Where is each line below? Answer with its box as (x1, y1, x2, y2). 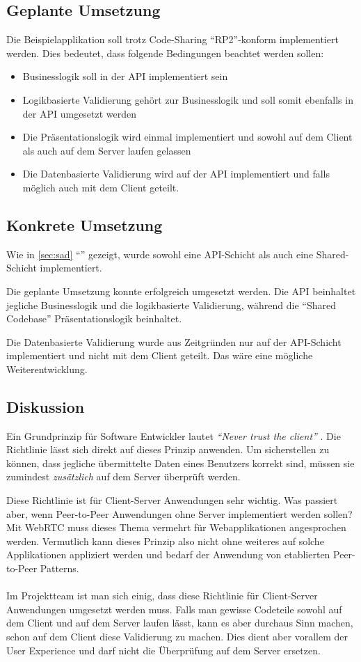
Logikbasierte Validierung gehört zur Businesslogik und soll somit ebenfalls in (22, 92, 353, 107)
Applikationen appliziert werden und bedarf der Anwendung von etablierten (6, 547, 330, 562)
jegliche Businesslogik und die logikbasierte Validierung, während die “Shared (6, 297, 336, 312)
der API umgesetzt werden (22, 106, 137, 120)
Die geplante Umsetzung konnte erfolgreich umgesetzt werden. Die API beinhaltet (6, 283, 356, 298)
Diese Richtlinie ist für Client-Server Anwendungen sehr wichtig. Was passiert (6, 493, 338, 507)
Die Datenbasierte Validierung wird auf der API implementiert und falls (22, 166, 330, 181)
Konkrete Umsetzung (6, 214, 163, 235)
